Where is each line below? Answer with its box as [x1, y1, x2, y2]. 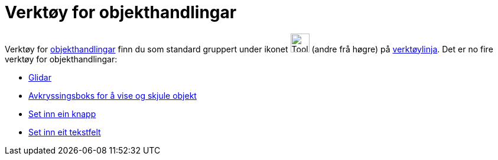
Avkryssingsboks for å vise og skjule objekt [28, 90, 197, 101]
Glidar [28, 72, 51, 82]
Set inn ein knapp [28, 108, 96, 119]
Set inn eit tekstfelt [28, 126, 101, 137]
